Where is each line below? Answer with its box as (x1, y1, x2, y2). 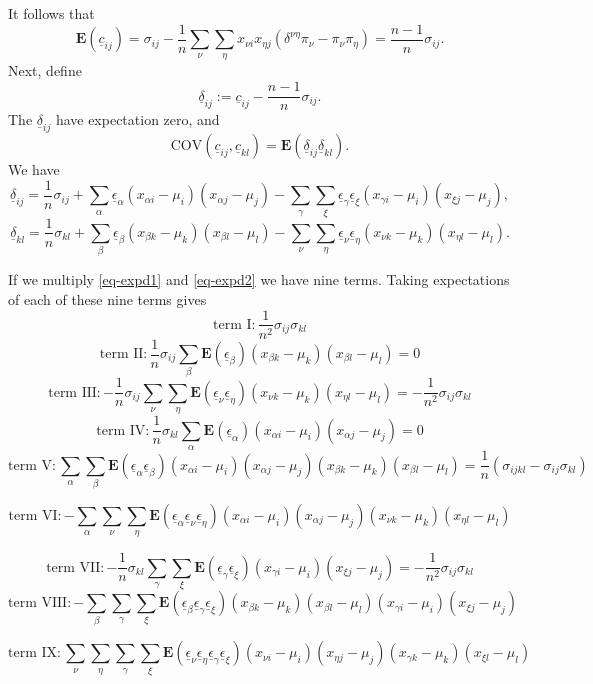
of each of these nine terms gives (8, 288, 207, 309)
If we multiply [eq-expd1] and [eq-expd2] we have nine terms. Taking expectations (8, 269, 510, 290)
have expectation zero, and (55, 109, 220, 130)
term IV (96, 423, 146, 438)
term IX (8, 646, 58, 661)
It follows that (8, 3, 95, 23)
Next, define (8, 60, 82, 81)
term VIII (8, 596, 68, 611)
